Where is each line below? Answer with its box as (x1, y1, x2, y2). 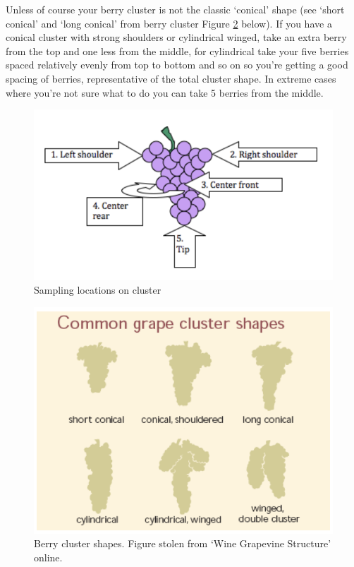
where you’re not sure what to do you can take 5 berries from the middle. (6, 85, 324, 100)
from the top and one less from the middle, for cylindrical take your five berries (6, 43, 349, 58)
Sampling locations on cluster (34, 282, 161, 297)
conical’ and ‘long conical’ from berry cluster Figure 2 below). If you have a (6, 16, 332, 30)
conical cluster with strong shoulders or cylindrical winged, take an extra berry (6, 30, 347, 44)
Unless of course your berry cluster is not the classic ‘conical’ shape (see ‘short (6, 2, 345, 16)
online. (34, 549, 63, 564)
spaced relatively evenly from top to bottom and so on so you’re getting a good (6, 57, 348, 72)
